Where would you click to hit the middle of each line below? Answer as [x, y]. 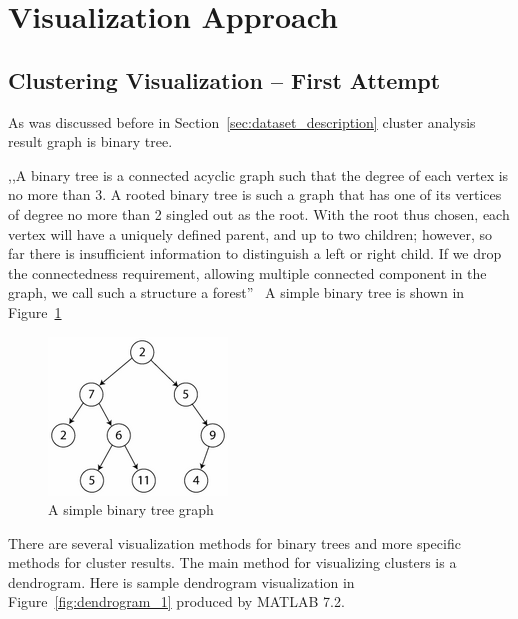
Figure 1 [35, 311]
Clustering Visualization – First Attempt [224, 79]
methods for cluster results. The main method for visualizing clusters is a [232, 562]
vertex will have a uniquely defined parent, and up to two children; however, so [250, 233]
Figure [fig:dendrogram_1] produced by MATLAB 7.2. [176, 601]
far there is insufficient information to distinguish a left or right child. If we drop [255, 253]
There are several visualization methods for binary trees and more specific [234, 542]
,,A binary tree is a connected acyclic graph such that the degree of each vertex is [258, 174]
